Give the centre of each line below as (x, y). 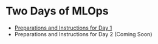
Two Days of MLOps (57, 11)
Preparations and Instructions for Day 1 (63, 28)
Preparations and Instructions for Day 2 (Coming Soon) (83, 34)
